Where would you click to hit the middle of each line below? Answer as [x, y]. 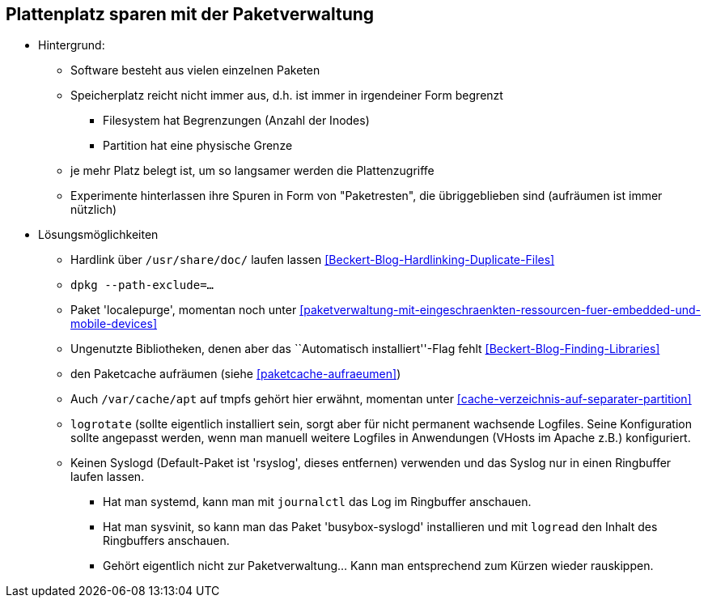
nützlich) [94, 210]
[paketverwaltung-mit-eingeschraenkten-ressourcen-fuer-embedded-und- [500, 310]
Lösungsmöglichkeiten [98, 235]
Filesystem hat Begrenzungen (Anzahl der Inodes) [236, 121]
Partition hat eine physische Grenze [198, 146]
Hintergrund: [72, 45]
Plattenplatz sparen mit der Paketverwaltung [190, 14]
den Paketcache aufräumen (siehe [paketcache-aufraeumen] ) [236, 374]
